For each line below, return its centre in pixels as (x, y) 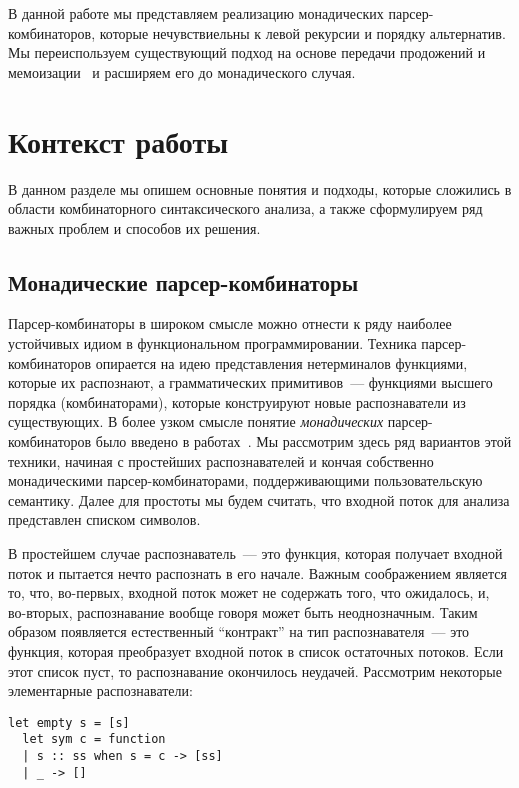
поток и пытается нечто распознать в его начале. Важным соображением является (257, 572)
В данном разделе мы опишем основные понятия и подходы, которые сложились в (260, 188)
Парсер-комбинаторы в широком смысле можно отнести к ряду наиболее (230, 323)
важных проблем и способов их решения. (134, 227)
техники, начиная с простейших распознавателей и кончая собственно (221, 460)
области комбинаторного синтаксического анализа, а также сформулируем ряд (245, 208)
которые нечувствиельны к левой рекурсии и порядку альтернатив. (302, 32)
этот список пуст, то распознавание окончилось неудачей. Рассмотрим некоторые (255, 670)
